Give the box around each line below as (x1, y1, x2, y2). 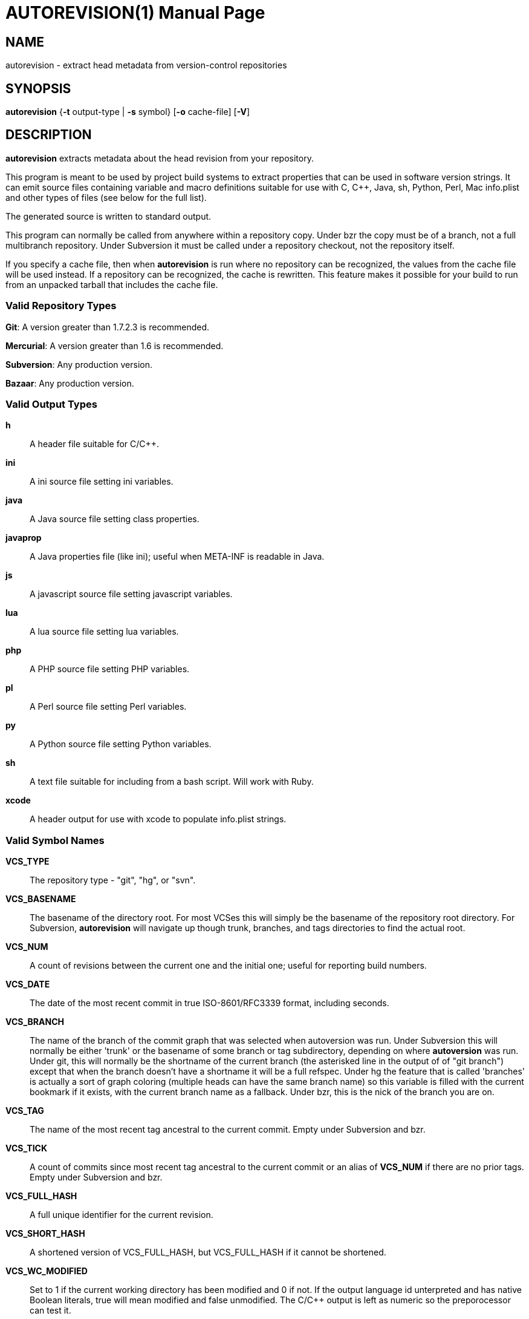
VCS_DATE (5, 979, 50, 990)
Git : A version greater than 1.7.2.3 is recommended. (5, 321, 210, 332)
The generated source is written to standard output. (5, 211, 212, 221)
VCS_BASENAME (5, 894, 76, 905)
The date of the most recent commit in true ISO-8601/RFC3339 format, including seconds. (30, 998, 389, 1009)
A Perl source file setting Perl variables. (30, 701, 187, 712)
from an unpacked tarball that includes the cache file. (5, 279, 218, 290)
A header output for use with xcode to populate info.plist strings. (30, 814, 287, 825)
